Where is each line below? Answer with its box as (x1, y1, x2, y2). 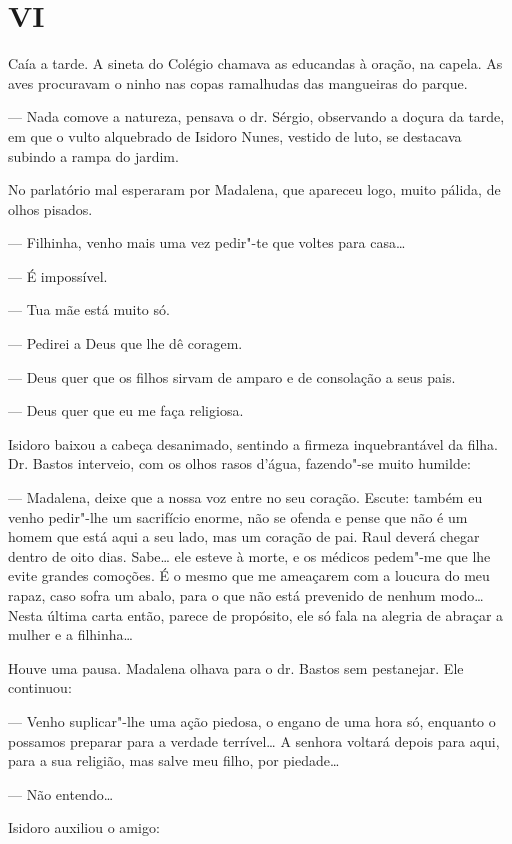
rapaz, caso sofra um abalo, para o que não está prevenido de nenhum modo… (8, 585, 484, 605)
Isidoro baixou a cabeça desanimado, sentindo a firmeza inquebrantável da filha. (8, 433, 498, 454)
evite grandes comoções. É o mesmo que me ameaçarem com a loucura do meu (8, 565, 490, 586)
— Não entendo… (8, 783, 114, 804)
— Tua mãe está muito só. (8, 299, 170, 320)
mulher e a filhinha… (8, 624, 133, 645)
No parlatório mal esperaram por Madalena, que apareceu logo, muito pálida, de (8, 179, 501, 200)
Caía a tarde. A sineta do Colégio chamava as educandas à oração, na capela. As (8, 53, 503, 74)
